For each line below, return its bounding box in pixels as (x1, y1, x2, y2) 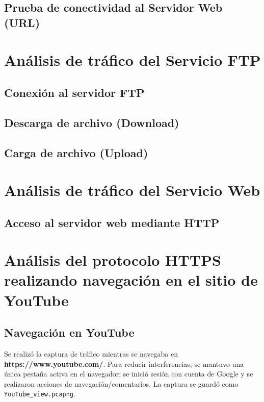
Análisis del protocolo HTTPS (4, 249, 221, 270)
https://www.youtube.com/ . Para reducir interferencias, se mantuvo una (4, 358, 244, 369)
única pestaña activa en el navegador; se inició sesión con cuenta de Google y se (4, 368, 253, 379)
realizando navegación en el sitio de (4, 269, 258, 290)
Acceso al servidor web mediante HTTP (4, 214, 220, 230)
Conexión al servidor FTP (4, 84, 145, 100)
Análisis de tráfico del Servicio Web (4, 180, 260, 200)
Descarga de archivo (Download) (4, 114, 179, 130)
